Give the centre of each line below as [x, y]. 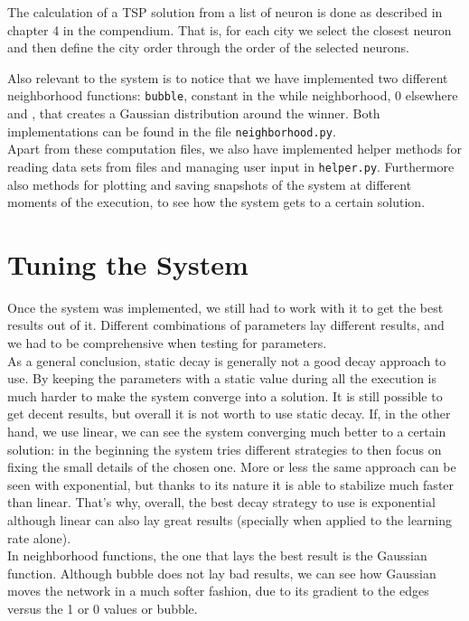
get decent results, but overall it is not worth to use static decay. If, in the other [229, 414]
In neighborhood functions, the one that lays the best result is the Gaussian [217, 555]
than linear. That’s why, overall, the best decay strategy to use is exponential [221, 502]
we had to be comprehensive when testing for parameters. [167, 343]
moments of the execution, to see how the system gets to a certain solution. [216, 202]
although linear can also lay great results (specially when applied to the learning [230, 519]
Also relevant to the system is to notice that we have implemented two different [228, 77]
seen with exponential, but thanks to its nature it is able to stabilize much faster [231, 484]
